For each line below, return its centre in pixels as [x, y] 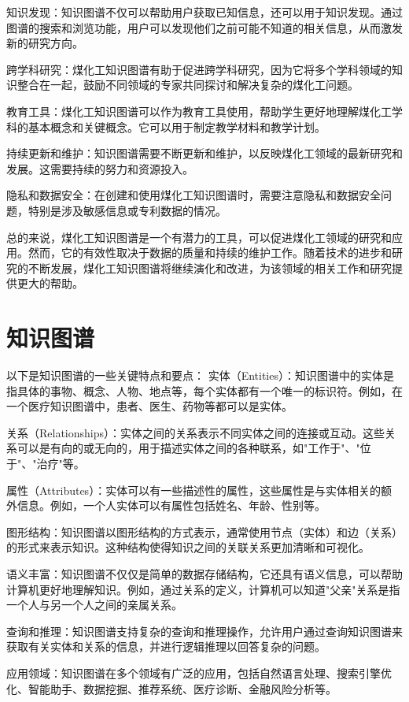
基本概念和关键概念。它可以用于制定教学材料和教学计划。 [177, 126]
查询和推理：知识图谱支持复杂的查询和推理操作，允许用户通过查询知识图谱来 [204, 631]
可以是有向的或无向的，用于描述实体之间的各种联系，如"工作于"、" [188, 448]
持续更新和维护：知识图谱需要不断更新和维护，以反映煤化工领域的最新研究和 [204, 153]
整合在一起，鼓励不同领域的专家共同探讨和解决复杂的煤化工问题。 [188, 85]
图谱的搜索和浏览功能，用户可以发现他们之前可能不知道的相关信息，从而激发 [204, 27]
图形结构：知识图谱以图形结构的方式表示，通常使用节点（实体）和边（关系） [204, 531]
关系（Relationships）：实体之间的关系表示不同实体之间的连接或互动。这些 [196, 432]
